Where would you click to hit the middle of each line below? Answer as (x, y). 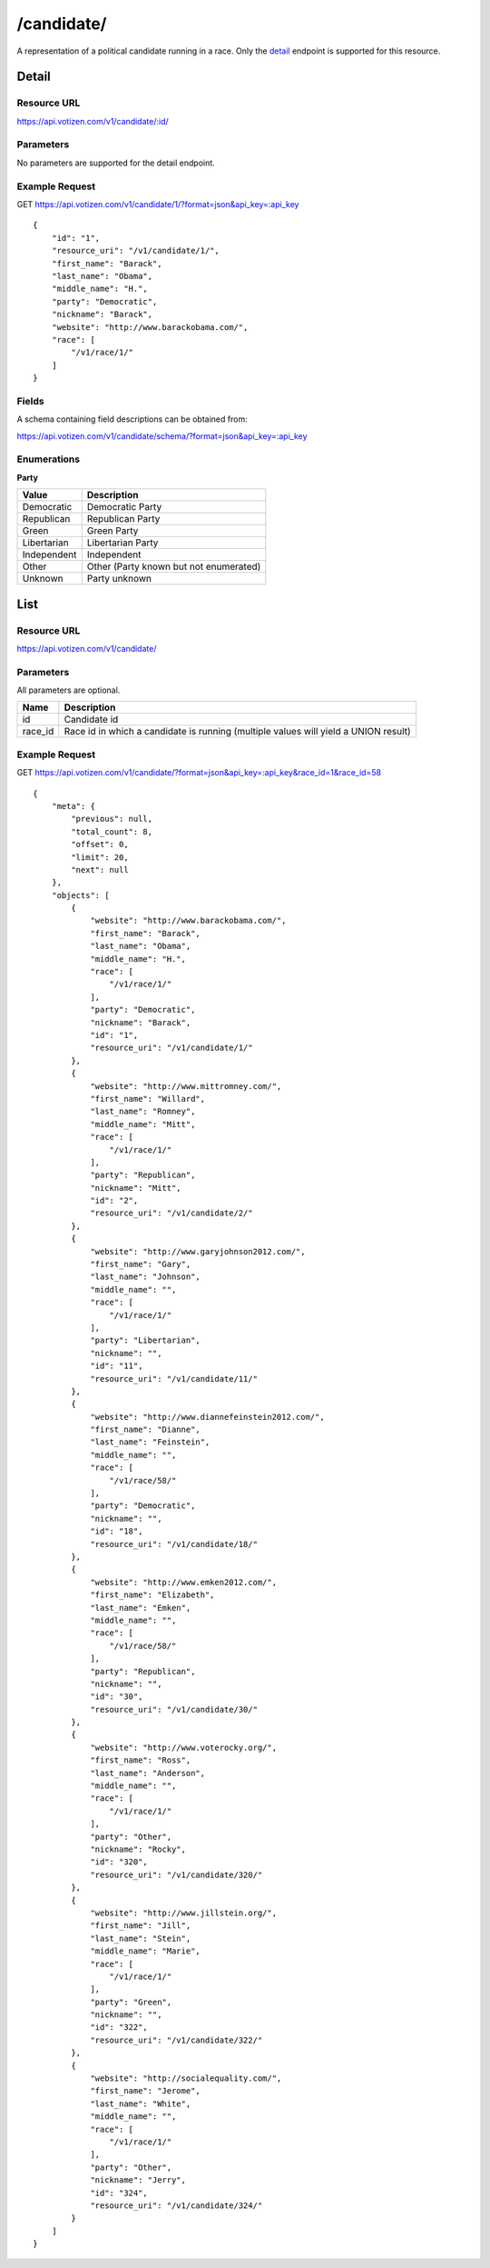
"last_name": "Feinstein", (150, 1442)
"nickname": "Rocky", (138, 1849)
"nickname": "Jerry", (138, 2180)
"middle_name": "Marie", (146, 1951)
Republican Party (123, 519)
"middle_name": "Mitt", (143, 1124)
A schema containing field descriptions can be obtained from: (132, 419)
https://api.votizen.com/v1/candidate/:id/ (93, 121)
